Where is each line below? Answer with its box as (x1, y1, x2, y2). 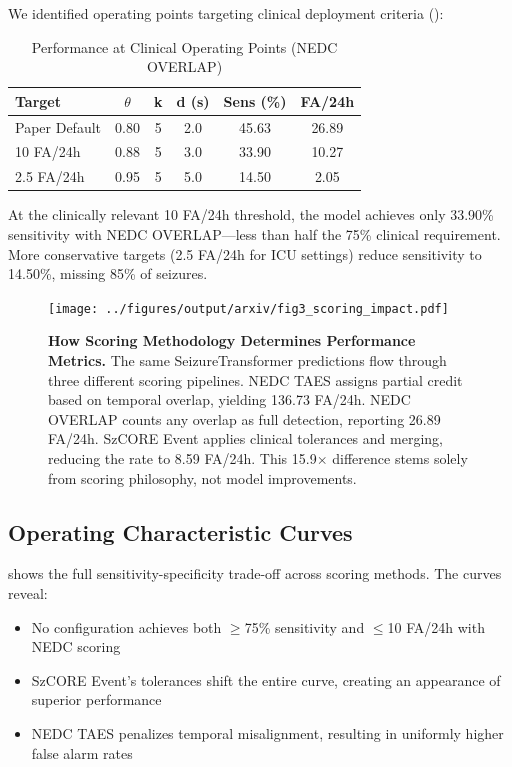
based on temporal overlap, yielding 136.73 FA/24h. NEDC (48, 389, 411, 410)
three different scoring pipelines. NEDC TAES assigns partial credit (48, 369, 463, 390)
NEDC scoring (31, 636, 121, 657)
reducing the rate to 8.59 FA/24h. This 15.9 (48, 448, 317, 468)
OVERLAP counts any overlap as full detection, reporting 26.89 (48, 408, 441, 429)
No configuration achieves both (31, 616, 222, 637)
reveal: (8, 582, 48, 603)
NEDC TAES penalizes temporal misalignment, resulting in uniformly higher (31, 722, 504, 743)
